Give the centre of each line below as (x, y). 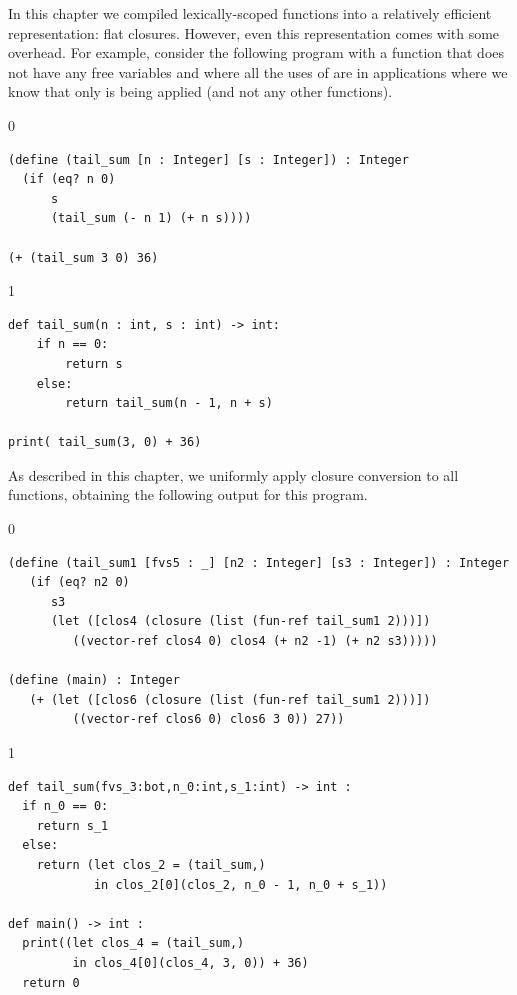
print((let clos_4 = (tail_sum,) (133, 943)
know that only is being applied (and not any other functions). (200, 91)
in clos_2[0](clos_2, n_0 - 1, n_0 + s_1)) (240, 884)
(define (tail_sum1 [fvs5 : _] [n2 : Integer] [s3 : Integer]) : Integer (259, 562)
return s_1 (72, 825)
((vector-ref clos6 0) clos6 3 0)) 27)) (208, 719)
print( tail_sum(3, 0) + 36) (105, 442)
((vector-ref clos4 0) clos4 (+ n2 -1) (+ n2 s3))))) (255, 641)
